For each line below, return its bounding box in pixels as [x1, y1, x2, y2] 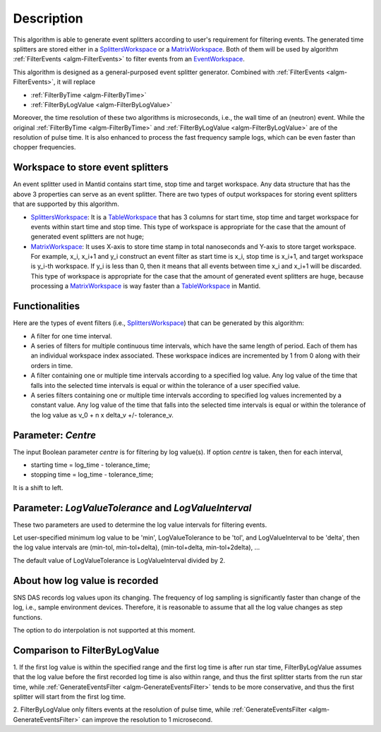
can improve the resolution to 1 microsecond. [81, 715, 213, 724]
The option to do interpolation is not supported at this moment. [13, 626, 195, 634]
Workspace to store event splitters [13, 161, 169, 173]
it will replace [56, 78, 96, 86]
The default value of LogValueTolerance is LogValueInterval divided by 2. [13, 556, 226, 564]
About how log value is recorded [13, 575, 159, 587]
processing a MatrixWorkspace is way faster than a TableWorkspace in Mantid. [30, 282, 261, 291]
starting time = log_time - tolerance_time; [30, 460, 151, 469]
